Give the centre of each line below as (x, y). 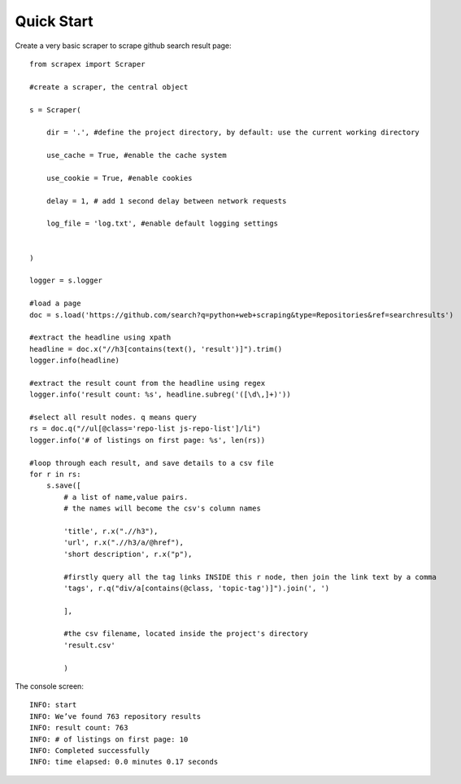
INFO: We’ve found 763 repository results (115, 716)
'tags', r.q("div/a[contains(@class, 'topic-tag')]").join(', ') (197, 588)
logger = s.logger (66, 280)
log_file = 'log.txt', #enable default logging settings (162, 223)
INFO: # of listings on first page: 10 (109, 739)
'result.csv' (89, 645)
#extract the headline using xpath (100, 337)
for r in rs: (55, 474)
